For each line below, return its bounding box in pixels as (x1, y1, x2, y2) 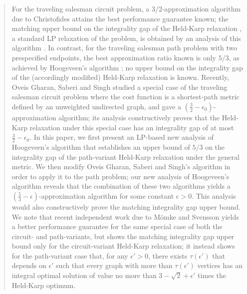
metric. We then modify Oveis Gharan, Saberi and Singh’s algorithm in (11, 161, 231, 172)
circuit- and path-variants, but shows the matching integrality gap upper (11, 231, 235, 241)
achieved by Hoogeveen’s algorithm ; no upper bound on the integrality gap (11, 62, 243, 72)
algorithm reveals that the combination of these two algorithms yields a (11, 181, 231, 191)
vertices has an (197, 260, 243, 271)
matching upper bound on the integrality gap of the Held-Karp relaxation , (11, 23, 242, 33)
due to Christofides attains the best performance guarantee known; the (11, 13, 229, 23)
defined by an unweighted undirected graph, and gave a (11, 101, 182, 111)
